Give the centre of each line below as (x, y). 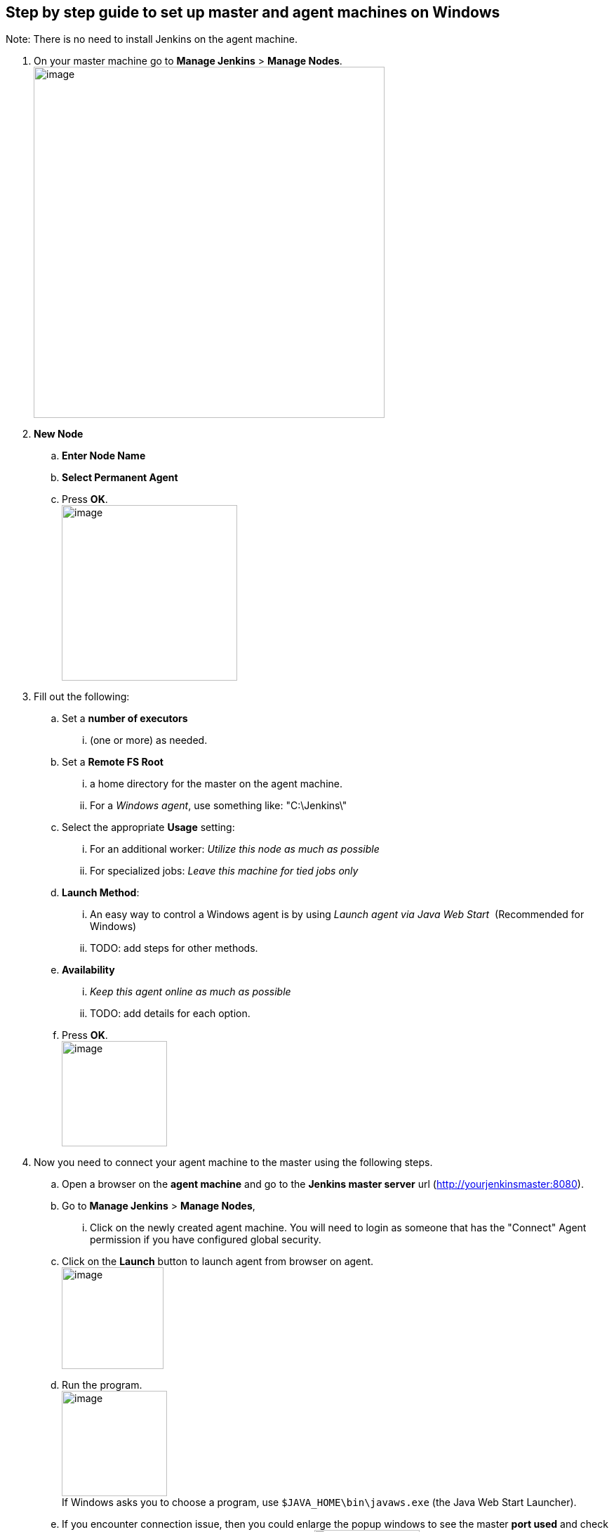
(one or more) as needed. (149, 740)
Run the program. (102, 1385)
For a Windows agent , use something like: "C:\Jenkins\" (219, 806)
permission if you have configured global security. (206, 1240)
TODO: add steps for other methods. (174, 948)
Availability (88, 970)
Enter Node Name (104, 456)
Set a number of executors (125, 719)
